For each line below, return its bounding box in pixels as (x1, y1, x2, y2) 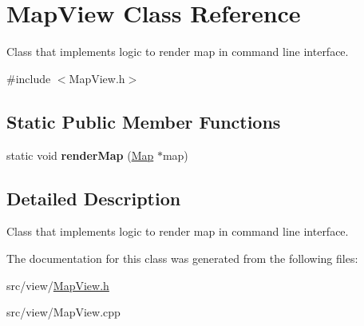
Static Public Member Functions (6, 109, 281, 133)
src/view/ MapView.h (6, 276, 109, 293)
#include (6, 70, 51, 86)
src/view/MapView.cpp (6, 304, 121, 320)
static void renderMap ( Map (6, 146, 154, 163)
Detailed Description (6, 185, 181, 210)
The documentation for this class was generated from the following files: (6, 249, 358, 266)
